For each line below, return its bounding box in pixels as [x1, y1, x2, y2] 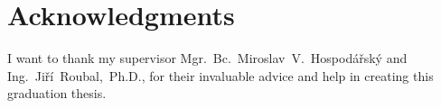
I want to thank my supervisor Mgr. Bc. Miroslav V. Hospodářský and [7, 49, 408, 67]
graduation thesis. [7, 84, 107, 103]
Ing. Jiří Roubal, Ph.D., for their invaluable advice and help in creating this [7, 66, 434, 85]
